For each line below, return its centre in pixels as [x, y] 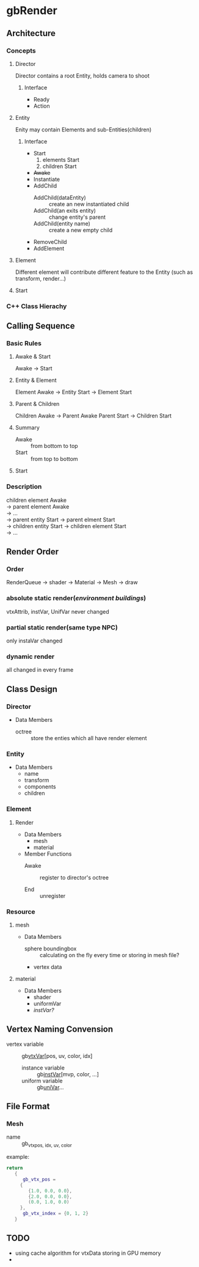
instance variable [43, 1068]
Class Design [32, 689]
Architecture [31, 33]
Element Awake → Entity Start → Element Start [74, 392]
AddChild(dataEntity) [60, 197]
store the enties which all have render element [89, 738]
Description [24, 487]
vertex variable [25, 1044]
